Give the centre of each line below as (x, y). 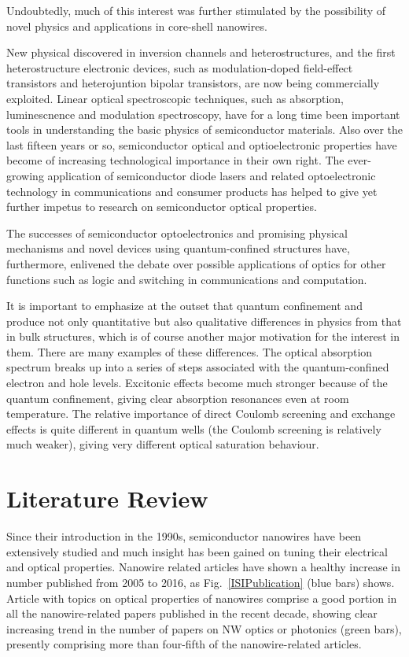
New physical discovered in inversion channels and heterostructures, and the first (201, 52)
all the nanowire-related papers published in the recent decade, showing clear (192, 613)
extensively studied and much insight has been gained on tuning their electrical (197, 551)
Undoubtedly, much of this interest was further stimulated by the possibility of (196, 10)
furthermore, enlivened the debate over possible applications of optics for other (196, 263)
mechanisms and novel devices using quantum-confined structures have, (178, 248)
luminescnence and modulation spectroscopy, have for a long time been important (203, 114)
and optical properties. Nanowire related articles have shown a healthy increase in (204, 567)
